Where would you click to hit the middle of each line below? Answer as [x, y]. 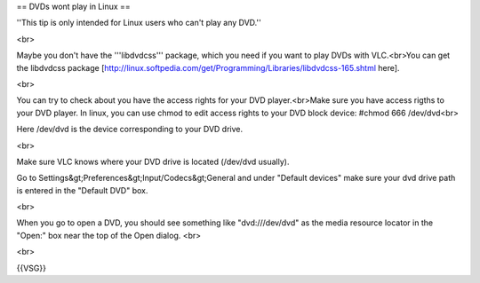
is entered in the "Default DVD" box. [82, 190]
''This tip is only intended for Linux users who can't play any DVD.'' [139, 23]
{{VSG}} [31, 268]
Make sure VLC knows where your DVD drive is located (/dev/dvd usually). [153, 161]
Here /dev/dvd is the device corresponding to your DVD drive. [130, 130]
